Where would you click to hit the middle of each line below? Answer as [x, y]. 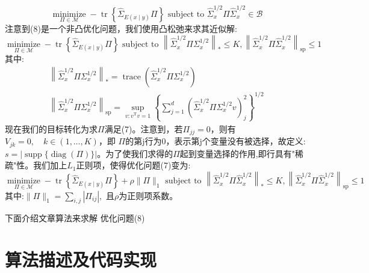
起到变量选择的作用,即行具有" [237, 153]
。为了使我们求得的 [135, 153]
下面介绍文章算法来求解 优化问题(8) [75, 218]
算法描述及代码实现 [81, 259]
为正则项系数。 [148, 195]
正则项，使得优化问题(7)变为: [133, 165]
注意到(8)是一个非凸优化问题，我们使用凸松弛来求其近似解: [121, 28]
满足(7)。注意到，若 [144, 128]
